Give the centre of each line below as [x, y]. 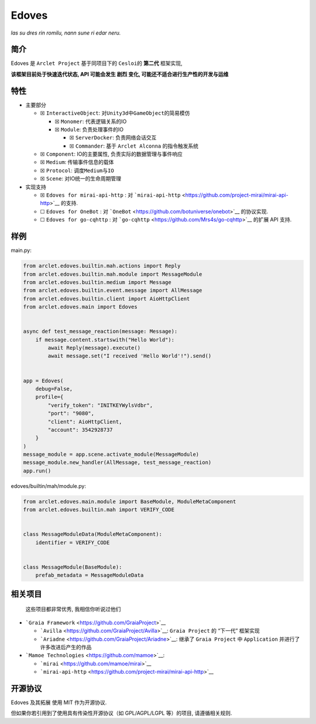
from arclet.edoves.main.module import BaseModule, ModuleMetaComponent [130, 501]
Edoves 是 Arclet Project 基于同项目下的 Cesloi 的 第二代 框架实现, [97, 63]
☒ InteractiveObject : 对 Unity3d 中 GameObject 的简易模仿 [115, 113]
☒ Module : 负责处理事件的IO [89, 129]
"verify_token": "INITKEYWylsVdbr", [100, 405]
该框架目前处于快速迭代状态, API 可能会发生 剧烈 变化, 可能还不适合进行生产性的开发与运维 [120, 74]
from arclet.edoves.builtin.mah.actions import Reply [102, 266]
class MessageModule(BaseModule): [73, 567]
